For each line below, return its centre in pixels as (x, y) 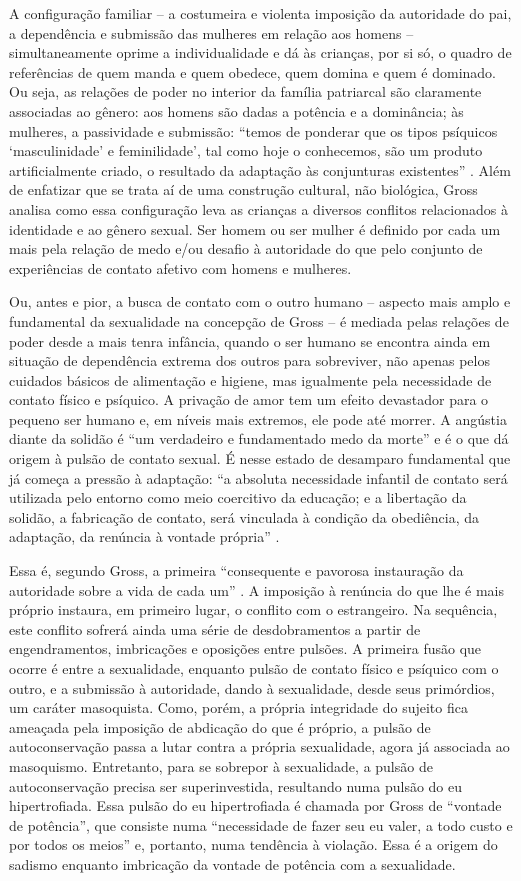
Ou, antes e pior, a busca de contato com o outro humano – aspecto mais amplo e (260, 301)
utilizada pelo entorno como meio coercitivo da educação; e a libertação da (238, 497)
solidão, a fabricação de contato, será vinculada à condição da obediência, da (244, 516)
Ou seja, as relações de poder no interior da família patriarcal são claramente (245, 91)
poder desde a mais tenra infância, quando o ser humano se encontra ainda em (250, 340)
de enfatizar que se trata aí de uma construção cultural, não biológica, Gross (243, 189)
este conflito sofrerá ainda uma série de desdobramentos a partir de (215, 628)
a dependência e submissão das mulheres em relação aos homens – (211, 32)
